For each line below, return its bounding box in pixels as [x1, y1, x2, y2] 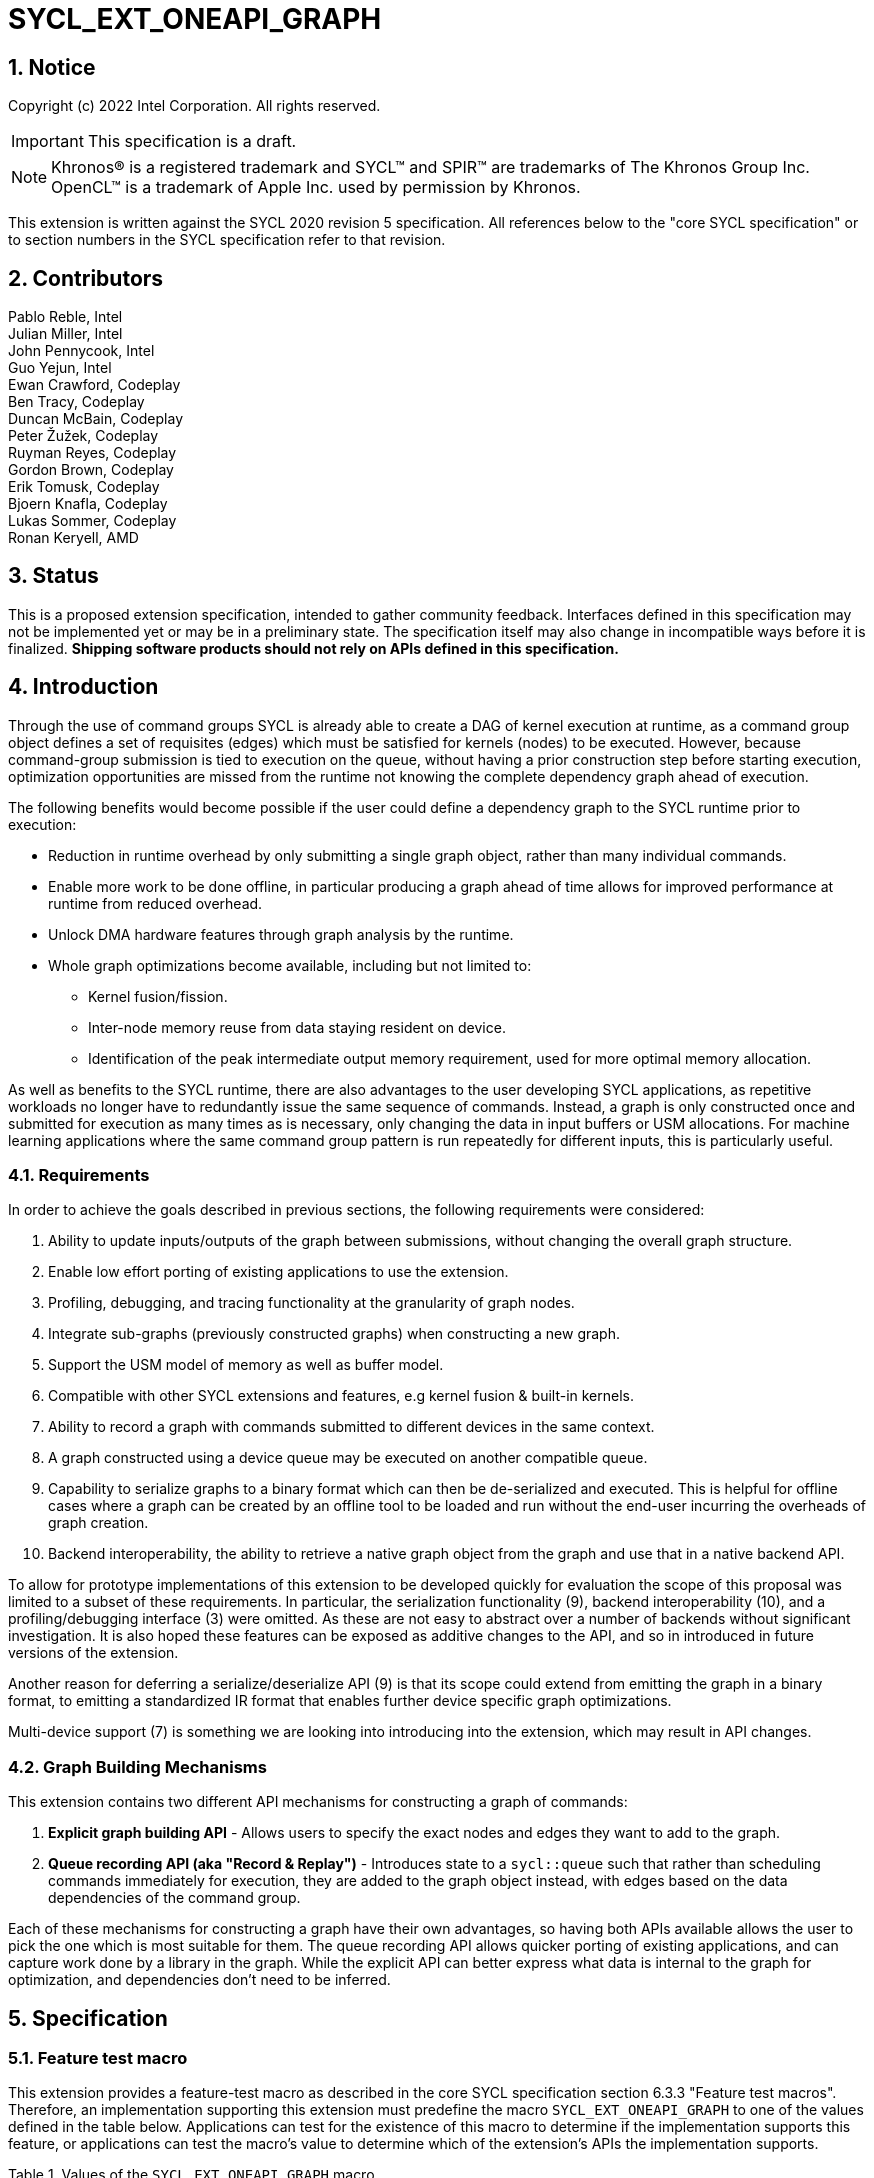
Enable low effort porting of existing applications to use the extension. [48, 1263, 509, 1281]
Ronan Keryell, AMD [8, 529, 139, 547]
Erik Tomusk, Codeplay [8, 478, 160, 496]
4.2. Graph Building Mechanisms [8, 1756, 267, 1777]
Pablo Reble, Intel [8, 308, 123, 326]
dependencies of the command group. [48, 1889, 301, 1907]
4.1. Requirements [8, 1165, 150, 1186]
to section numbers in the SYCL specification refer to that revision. [8, 231, 446, 249]
